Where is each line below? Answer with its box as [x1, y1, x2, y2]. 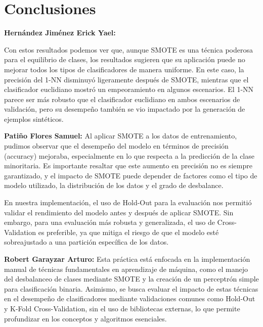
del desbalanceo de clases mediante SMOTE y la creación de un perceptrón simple [4, 273, 259, 284]
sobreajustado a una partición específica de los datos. [4, 237, 169, 247]
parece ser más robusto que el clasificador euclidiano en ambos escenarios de [4, 94, 240, 104]
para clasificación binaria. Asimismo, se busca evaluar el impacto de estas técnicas [4, 283, 258, 294]
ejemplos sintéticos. [4, 113, 64, 124]
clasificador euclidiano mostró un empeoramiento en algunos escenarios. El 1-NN [4, 84, 254, 95]
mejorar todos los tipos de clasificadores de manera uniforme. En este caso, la [4, 64, 244, 74]
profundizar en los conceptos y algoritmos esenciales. [4, 313, 167, 323]
